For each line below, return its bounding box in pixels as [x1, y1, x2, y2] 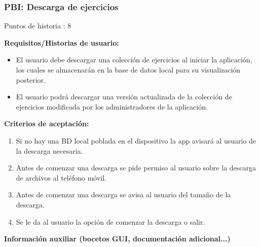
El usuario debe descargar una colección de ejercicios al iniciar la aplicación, [16, 54, 252, 65]
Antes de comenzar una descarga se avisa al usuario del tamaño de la [16, 189, 231, 200]
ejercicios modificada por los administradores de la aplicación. [16, 101, 208, 112]
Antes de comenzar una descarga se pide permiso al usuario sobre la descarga [16, 162, 256, 173]
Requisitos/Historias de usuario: [4, 37, 119, 48]
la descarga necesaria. [16, 145, 83, 156]
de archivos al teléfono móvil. [16, 172, 107, 183]
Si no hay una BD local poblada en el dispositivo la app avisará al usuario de [16, 135, 256, 146]
